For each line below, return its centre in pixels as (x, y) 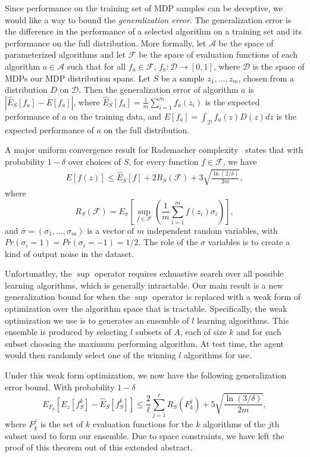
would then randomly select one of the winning (90, 355)
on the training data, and (115, 116)
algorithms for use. (218, 355)
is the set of (62, 424)
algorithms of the (234, 424)
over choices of (94, 161)
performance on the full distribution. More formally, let (106, 43)
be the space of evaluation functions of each (218, 54)
